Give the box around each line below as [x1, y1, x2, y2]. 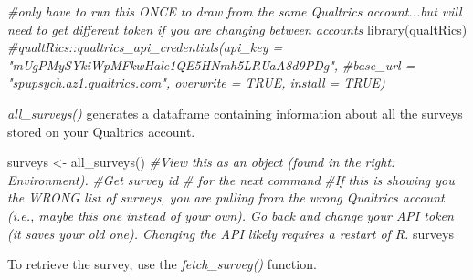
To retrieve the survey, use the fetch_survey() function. [7, 254, 317, 274]
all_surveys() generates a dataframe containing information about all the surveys [7, 103, 463, 122]
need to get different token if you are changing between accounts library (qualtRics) [7, 19, 468, 38]
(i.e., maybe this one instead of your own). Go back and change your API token [7, 205, 454, 224]
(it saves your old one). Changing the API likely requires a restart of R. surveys [7, 223, 454, 243]
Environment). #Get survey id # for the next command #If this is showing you [7, 170, 455, 189]
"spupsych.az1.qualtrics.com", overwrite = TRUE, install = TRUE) [7, 73, 385, 92]
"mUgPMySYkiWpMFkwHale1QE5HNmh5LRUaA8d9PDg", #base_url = [7, 55, 415, 74]
